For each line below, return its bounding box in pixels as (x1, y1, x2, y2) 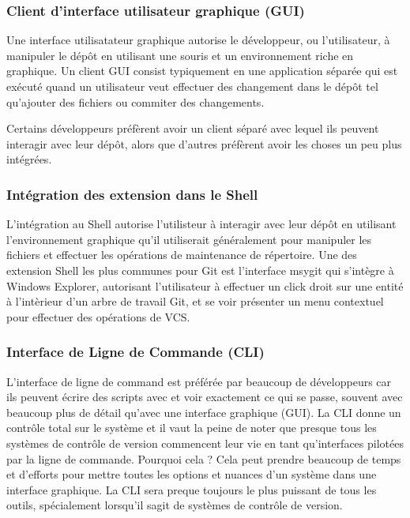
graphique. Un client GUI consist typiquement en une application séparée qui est (6, 62, 398, 79)
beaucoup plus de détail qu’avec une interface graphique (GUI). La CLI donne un (6, 404, 401, 420)
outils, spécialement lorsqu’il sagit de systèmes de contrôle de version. (6, 497, 343, 513)
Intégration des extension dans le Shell (6, 184, 258, 204)
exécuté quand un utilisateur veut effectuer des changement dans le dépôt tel (6, 78, 378, 94)
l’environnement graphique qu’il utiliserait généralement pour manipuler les (6, 231, 372, 247)
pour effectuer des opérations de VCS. (6, 308, 190, 325)
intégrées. (6, 151, 52, 167)
